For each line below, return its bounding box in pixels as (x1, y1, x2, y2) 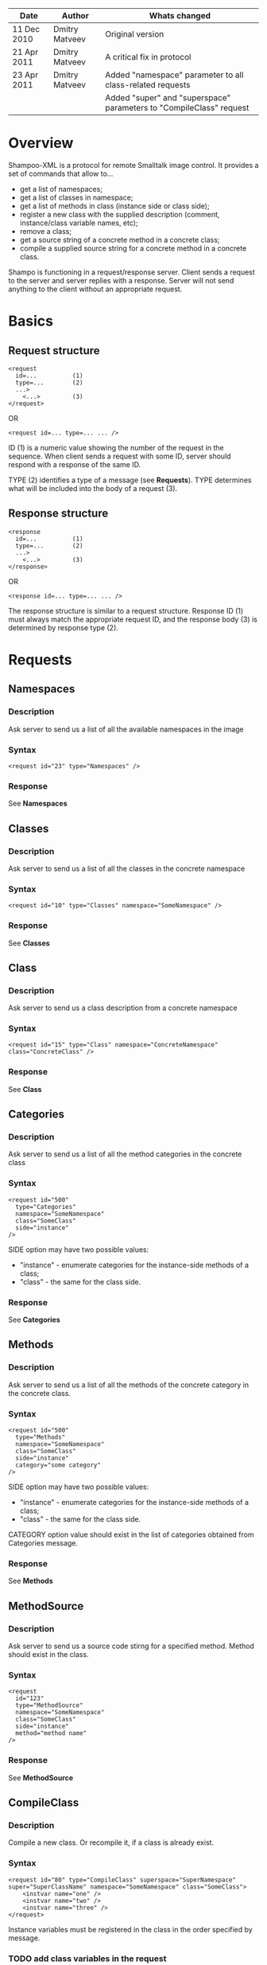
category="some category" (15, 1461, 102, 1469)
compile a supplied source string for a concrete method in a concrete (19, 243, 247, 253)
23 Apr (12, 69, 38, 80)
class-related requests (104, 80, 191, 90)
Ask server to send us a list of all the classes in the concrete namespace (8, 864, 246, 873)
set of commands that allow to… (8, 169, 114, 178)
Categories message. (8, 1538, 78, 1548)
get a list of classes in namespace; (19, 193, 133, 202)
